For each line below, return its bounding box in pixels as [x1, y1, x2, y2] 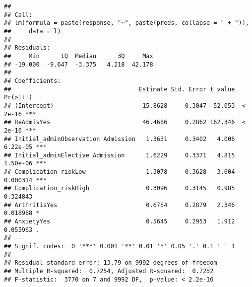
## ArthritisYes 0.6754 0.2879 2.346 [4, 201, 235, 209]
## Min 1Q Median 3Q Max [4, 52, 153, 60]
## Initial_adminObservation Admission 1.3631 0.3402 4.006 [4, 135, 235, 143]
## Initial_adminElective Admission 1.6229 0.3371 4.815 [4, 151, 235, 159]
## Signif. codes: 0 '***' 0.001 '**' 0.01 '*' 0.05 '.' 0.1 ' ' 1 [4, 243, 235, 250]
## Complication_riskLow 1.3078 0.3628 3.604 [4, 168, 235, 176]
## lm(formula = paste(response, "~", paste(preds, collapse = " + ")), [4, 19, 249, 27]
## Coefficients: [4, 77, 61, 84]
